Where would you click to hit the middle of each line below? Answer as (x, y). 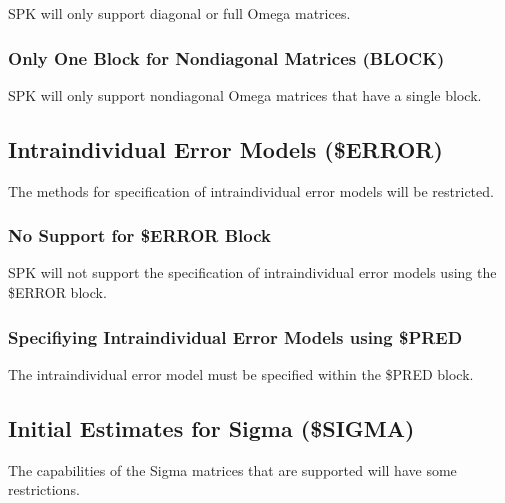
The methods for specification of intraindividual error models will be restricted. (251, 190)
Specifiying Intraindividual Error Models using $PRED (235, 336)
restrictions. (44, 489)
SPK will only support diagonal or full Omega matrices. (179, 13)
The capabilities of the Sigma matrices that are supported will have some (232, 469)
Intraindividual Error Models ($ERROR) (225, 148)
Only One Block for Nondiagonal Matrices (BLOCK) (226, 57)
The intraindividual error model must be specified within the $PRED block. (241, 373)
